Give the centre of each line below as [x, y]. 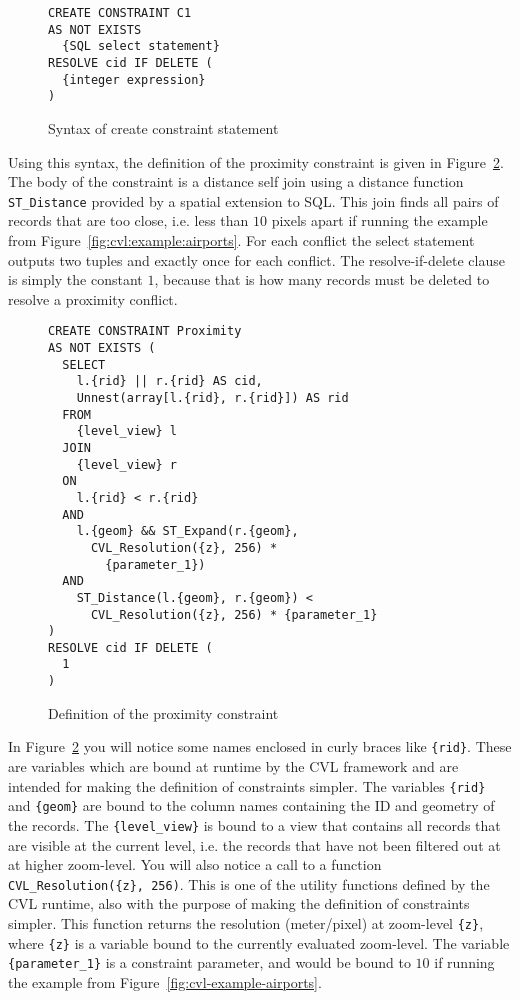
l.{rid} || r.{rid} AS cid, [169, 381]
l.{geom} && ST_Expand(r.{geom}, [187, 531]
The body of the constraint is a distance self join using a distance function [236, 181]
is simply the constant [75, 279]
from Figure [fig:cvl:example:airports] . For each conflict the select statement [241, 239]
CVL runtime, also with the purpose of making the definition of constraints [239, 903]
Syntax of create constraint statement [163, 127]
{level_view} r [126, 464]
